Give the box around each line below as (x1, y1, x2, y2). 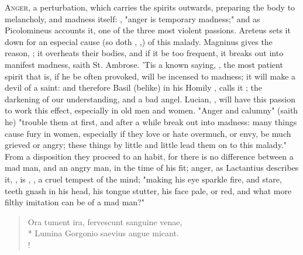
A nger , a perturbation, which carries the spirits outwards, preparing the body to (5, 1, 295, 13)
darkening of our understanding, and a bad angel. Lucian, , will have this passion (5, 92, 295, 105)
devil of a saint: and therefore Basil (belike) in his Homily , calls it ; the (5, 81, 263, 94)
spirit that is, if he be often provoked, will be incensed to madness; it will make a (5, 70, 296, 82)
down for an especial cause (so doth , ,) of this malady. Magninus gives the (5, 35, 273, 47)
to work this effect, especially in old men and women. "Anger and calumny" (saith (5, 104, 298, 116)
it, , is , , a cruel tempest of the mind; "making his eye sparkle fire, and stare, (5, 173, 282, 185)
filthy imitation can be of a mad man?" (5, 196, 144, 208)
